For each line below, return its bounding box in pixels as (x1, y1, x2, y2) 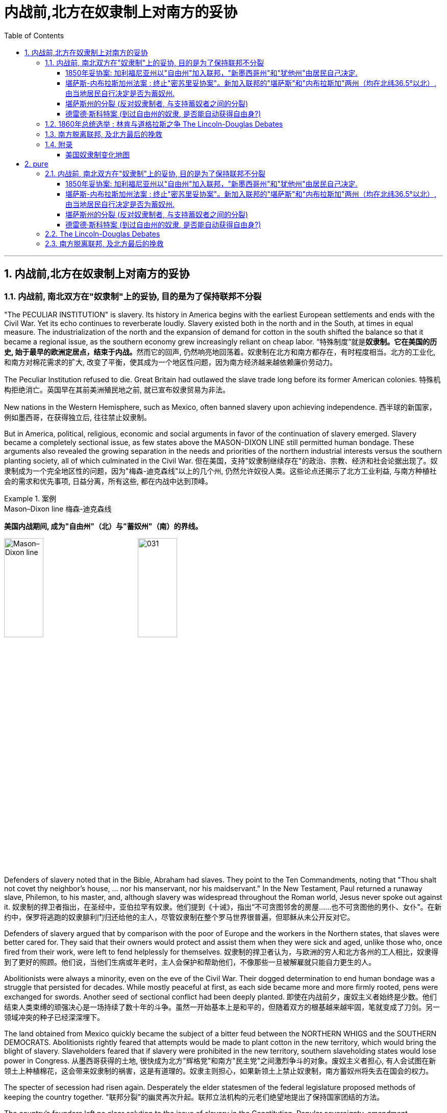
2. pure (24, 159, 48, 168)
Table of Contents (4, 31, 64, 40)
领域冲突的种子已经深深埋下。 (4, 1012, 104, 1022)
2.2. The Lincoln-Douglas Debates (45, 229, 160, 238)
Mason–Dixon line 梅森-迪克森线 (4, 504, 112, 513)
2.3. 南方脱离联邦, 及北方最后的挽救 (45, 239, 164, 248)
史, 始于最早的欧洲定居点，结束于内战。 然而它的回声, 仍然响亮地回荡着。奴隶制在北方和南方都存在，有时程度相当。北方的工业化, (4, 347, 436, 356)
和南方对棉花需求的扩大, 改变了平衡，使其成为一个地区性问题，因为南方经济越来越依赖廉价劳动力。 (4, 357, 337, 366)
